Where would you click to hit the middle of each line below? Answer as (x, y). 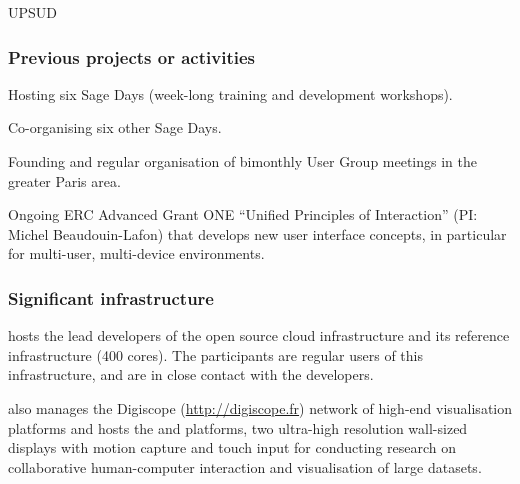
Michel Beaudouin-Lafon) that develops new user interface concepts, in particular (257, 233)
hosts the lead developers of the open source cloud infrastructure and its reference (259, 335)
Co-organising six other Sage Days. (115, 127)
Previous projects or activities (131, 56)
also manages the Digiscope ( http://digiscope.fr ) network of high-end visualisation (260, 407)
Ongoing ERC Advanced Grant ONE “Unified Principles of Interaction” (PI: (243, 214)
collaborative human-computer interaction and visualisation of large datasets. (245, 466)
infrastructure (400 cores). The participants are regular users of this (215, 354)
